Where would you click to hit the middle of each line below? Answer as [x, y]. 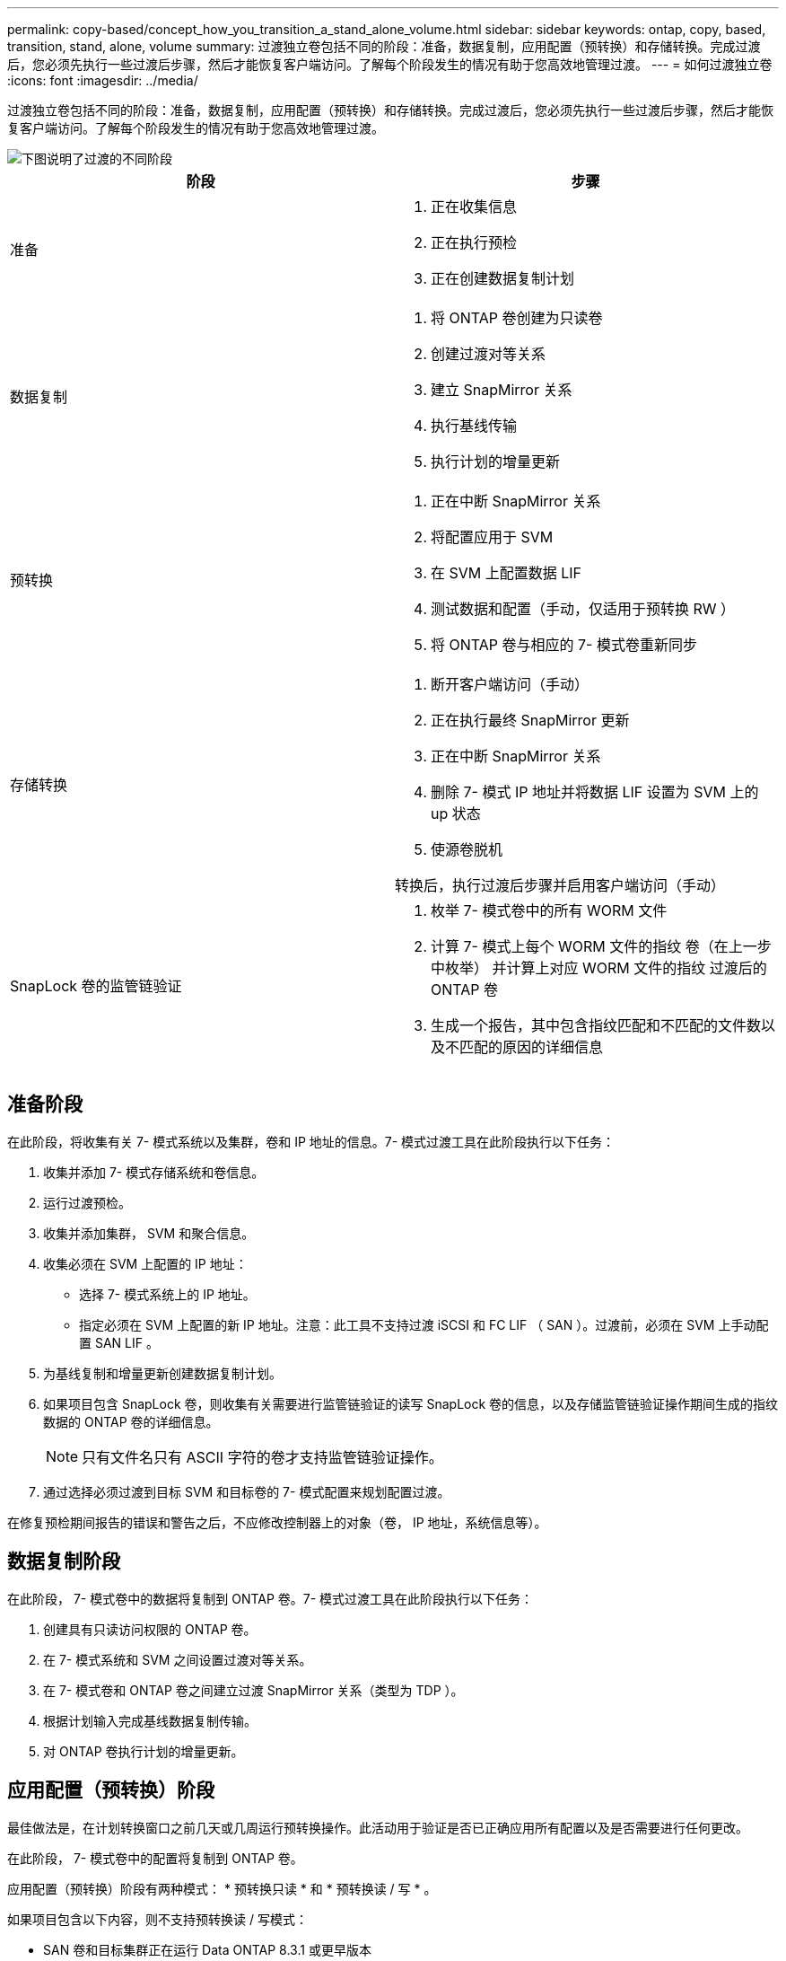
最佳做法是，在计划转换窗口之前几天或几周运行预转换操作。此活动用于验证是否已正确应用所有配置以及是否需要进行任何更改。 [378, 1827]
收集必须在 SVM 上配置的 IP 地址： [145, 1263]
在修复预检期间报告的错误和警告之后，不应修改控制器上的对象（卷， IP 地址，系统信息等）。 [277, 1522]
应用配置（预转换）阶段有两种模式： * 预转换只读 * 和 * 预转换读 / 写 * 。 [222, 1888]
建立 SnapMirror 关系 [502, 390]
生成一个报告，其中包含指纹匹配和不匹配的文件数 [596, 1025]
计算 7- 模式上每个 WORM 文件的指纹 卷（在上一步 [601, 946]
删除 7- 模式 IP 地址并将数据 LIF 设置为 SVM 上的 [595, 792]
